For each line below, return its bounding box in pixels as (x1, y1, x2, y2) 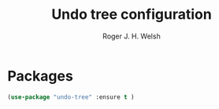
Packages (7, 67, 74, 85)
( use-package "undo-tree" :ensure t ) (7, 93, 135, 101)
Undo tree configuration (51, 5, 212, 24)
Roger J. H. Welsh (102, 31, 161, 41)
